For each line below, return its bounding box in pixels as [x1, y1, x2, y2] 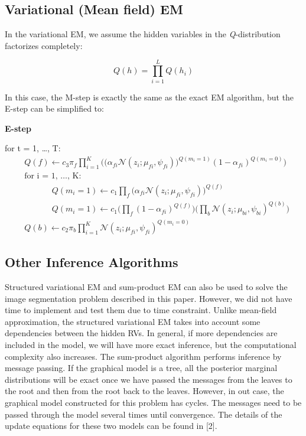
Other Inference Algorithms [5, 253, 178, 271]
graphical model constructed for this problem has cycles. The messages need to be [5, 396, 302, 408]
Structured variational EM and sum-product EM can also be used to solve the [5, 281, 288, 292]
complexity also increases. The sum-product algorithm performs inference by [5, 350, 282, 362]
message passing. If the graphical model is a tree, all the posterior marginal [5, 362, 278, 374]
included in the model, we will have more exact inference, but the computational [5, 338, 297, 350]
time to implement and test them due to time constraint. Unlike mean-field [5, 304, 277, 316]
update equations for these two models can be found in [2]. [5, 419, 217, 432]
